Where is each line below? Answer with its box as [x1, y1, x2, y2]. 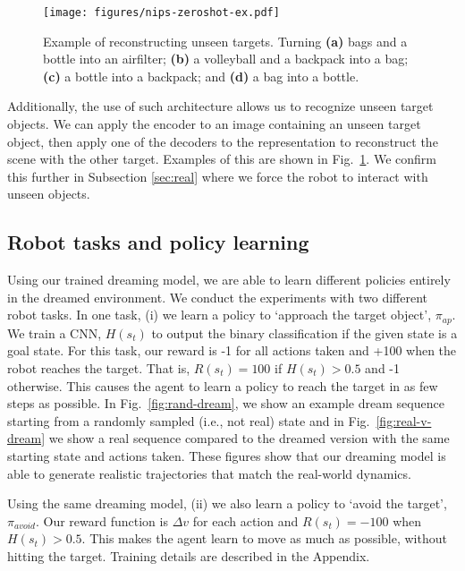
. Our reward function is [35, 511, 168, 530]
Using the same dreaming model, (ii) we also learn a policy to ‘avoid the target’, [7, 494, 447, 513]
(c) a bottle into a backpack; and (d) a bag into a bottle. [43, 66, 359, 85]
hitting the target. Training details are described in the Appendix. [7, 546, 370, 565]
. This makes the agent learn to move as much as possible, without [81, 529, 447, 548]
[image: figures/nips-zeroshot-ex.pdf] [43, 6, 280, 19]
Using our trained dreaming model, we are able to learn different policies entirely [7, 270, 451, 289]
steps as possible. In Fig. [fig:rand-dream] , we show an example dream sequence [7, 394, 444, 413]
